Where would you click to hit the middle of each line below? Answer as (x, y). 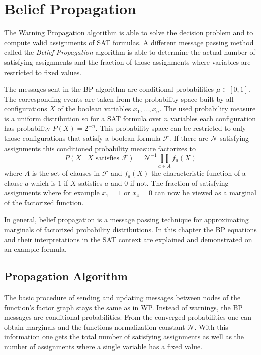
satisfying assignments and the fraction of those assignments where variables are (127, 62)
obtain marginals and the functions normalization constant (95, 327)
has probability (27, 128)
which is (43, 183)
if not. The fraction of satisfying (179, 183)
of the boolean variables (94, 109)
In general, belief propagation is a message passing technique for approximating (126, 219)
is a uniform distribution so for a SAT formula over (83, 118)
